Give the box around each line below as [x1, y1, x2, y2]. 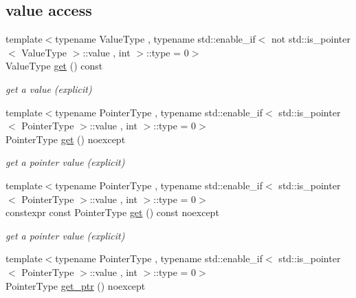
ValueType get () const [5, 58, 103, 73]
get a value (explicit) [5, 81, 92, 96]
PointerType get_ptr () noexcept [5, 278, 146, 292]
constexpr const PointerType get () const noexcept [5, 205, 219, 220]
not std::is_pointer [271, 32, 351, 46]
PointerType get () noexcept [5, 131, 126, 146]
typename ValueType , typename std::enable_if [55, 32, 256, 46]
